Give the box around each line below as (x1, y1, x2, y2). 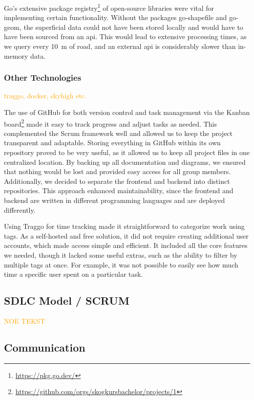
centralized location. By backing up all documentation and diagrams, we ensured (4, 156, 246, 167)
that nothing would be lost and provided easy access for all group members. (4, 166, 231, 177)
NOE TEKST (4, 315, 45, 326)
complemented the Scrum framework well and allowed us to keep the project (4, 128, 233, 138)
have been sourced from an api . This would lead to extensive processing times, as (4, 31, 247, 42)
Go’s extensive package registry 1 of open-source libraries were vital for (4, 1, 214, 13)
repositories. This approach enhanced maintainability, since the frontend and (4, 185, 233, 196)
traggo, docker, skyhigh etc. (4, 90, 86, 101)
